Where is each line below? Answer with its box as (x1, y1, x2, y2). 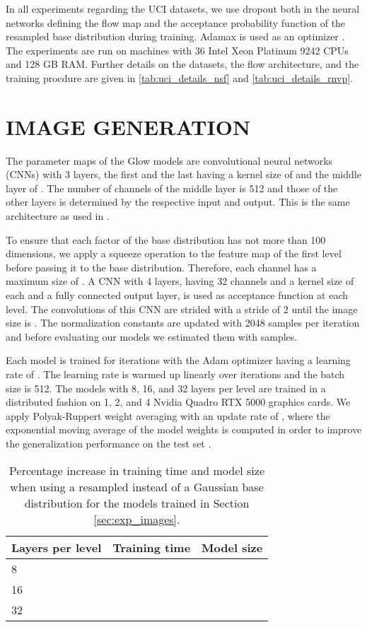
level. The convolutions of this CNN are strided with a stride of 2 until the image (6, 301, 358, 316)
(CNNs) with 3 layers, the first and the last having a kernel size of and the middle (6, 167, 361, 182)
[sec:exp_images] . (93, 510, 180, 527)
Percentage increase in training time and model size (9, 462, 265, 479)
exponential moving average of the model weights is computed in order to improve (6, 422, 362, 437)
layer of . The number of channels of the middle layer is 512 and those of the (6, 180, 338, 195)
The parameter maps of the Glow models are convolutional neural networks (6, 153, 333, 168)
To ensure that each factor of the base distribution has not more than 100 (6, 232, 326, 247)
